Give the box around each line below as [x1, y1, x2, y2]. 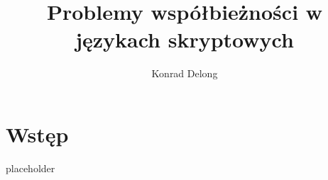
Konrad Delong [151, 66, 218, 81]
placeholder [6, 160, 55, 175]
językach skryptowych [75, 25, 294, 54]
